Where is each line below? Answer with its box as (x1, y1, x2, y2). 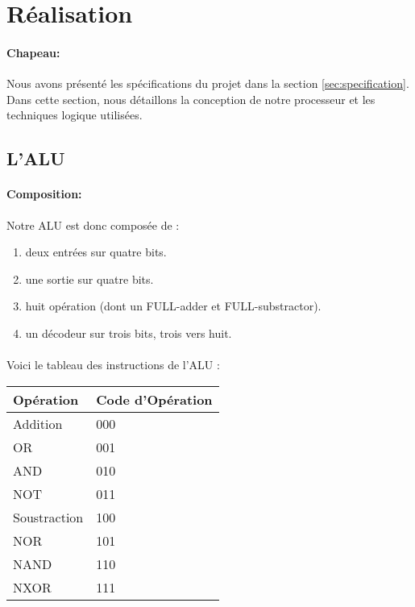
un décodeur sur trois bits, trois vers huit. (25, 324, 232, 341)
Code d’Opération (96, 389, 213, 409)
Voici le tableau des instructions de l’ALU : (6, 356, 220, 373)
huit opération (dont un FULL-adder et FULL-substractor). (25, 297, 322, 314)
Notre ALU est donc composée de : (6, 216, 180, 233)
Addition (13, 414, 63, 433)
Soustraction (13, 507, 84, 526)
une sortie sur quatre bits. (25, 270, 154, 287)
